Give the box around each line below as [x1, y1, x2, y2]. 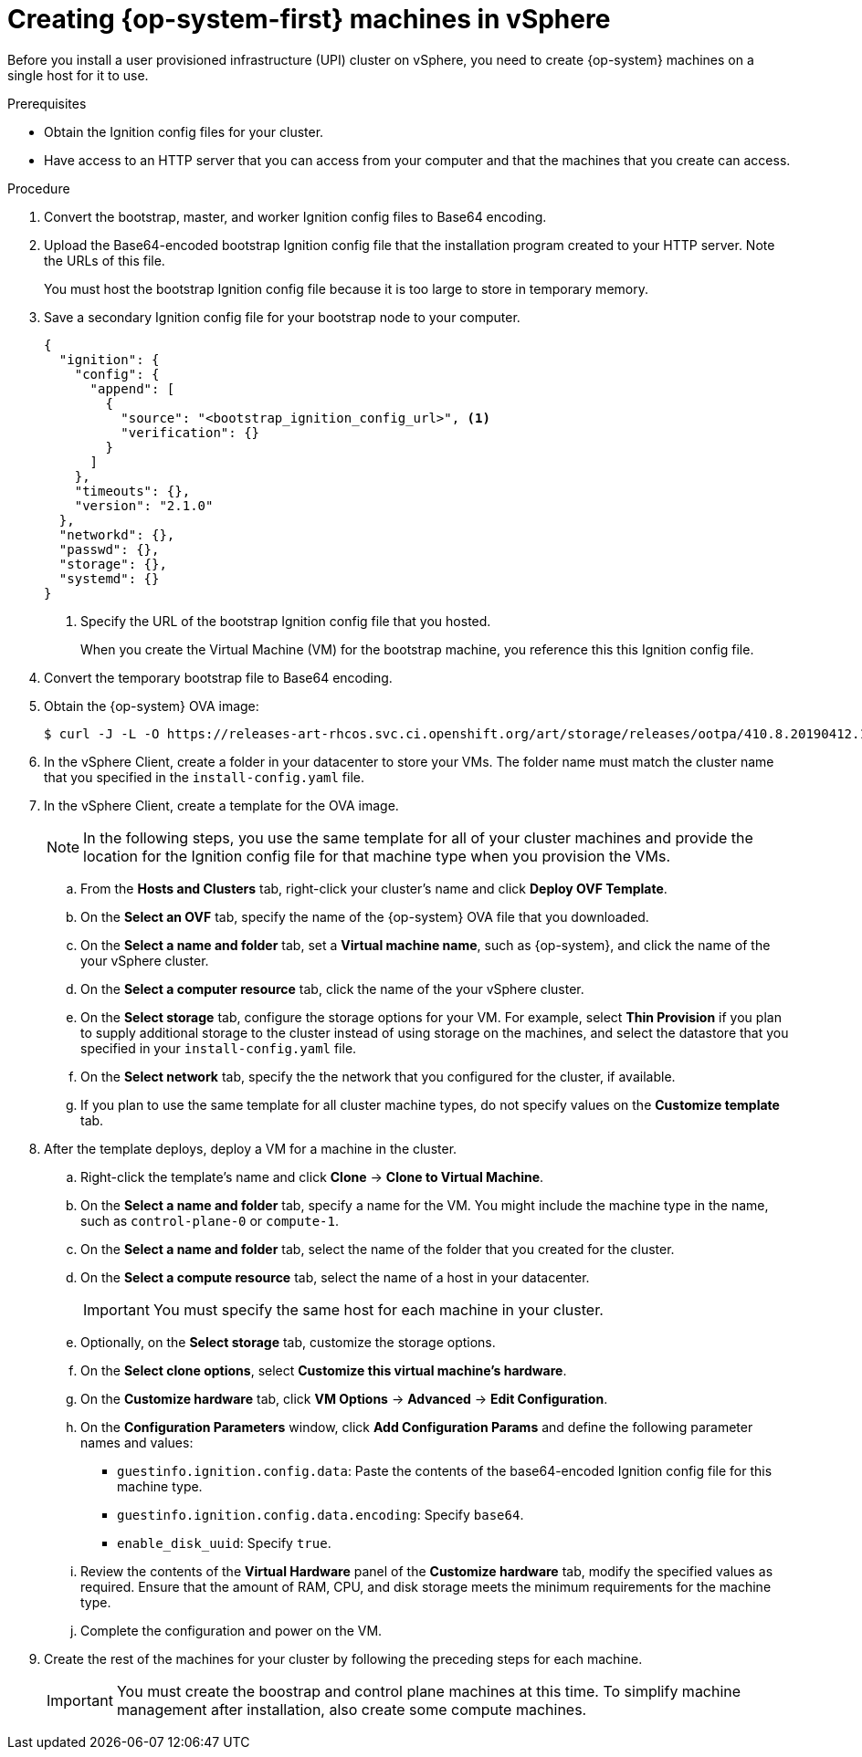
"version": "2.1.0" [74, 497, 214, 513]
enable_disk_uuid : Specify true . [117, 1534, 331, 1551]
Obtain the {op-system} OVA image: [44, 697, 259, 714]
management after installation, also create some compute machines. [116, 1699, 587, 1719]
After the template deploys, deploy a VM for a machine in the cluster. [44, 1140, 457, 1156]
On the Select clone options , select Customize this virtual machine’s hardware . [80, 1362, 567, 1378]
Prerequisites [7, 95, 87, 111]
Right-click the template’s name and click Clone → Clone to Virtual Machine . [80, 1168, 544, 1185]
